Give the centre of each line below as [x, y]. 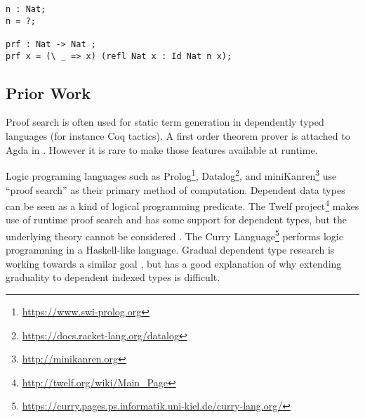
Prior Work [48, 92]
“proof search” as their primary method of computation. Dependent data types [175, 189]
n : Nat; [26, 9]
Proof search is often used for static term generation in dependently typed [165, 122]
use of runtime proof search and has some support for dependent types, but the [177, 220]
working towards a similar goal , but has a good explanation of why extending [174, 263]
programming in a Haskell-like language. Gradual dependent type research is [170, 250]
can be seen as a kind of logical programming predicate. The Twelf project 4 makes [182, 205]
